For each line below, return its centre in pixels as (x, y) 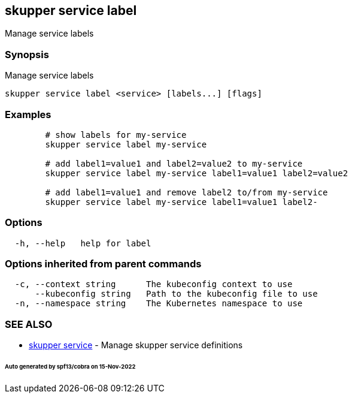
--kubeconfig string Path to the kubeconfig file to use (176, 294)
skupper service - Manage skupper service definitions (136, 345)
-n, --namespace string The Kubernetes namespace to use (159, 304)
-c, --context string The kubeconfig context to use (154, 284)
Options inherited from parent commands (103, 264)
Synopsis (27, 54)
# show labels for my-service (116, 135)
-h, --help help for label (83, 243)
